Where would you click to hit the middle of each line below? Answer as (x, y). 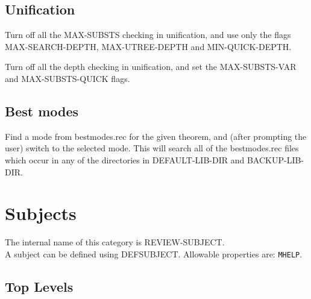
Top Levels (39, 286)
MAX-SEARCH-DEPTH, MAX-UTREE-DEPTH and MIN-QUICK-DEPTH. (148, 46)
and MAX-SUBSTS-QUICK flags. (68, 78)
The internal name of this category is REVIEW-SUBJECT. (115, 242)
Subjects (41, 213)
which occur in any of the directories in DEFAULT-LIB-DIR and (125, 159)
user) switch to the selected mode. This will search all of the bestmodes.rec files (152, 148)
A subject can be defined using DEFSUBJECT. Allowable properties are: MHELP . (154, 253)
